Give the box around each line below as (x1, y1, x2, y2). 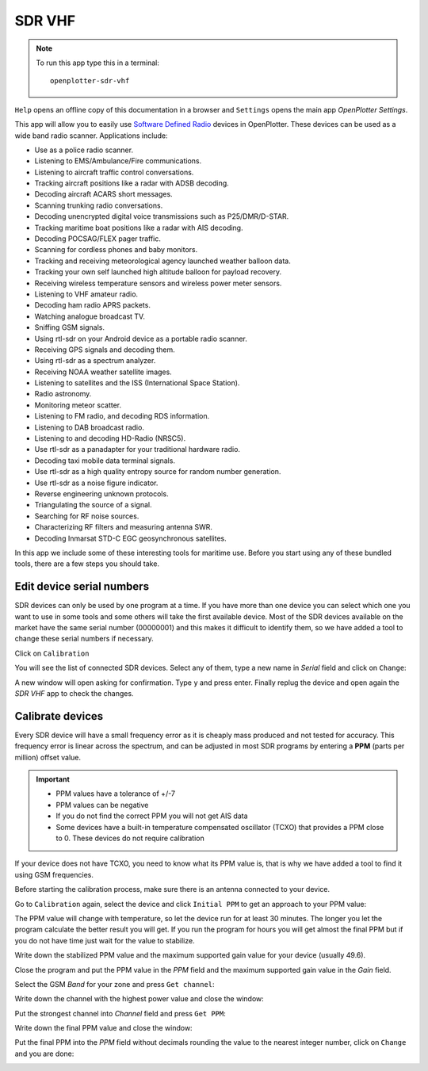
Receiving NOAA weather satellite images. (34, 367, 172, 377)
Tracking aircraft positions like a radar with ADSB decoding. (34, 178, 229, 188)
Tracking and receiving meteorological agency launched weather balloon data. (34, 256, 291, 266)
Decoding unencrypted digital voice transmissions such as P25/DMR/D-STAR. (34, 212, 289, 221)
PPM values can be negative (55, 800, 149, 809)
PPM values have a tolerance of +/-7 (55, 789, 176, 798)
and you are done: (14, 1049, 75, 1058)
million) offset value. (14, 752, 82, 762)
